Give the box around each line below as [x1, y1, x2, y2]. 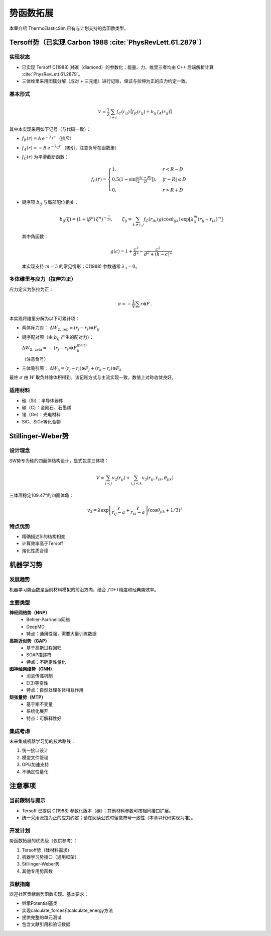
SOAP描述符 [26, 652, 52, 658]
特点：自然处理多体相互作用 [26, 687, 84, 693]
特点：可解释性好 [26, 715, 62, 721]
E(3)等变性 [26, 680, 49, 686]
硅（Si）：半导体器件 [22, 398, 64, 404]
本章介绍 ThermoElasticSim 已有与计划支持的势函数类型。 [9, 25, 129, 31]
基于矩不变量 [26, 701, 53, 707]
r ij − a [111, 509, 125, 516]
